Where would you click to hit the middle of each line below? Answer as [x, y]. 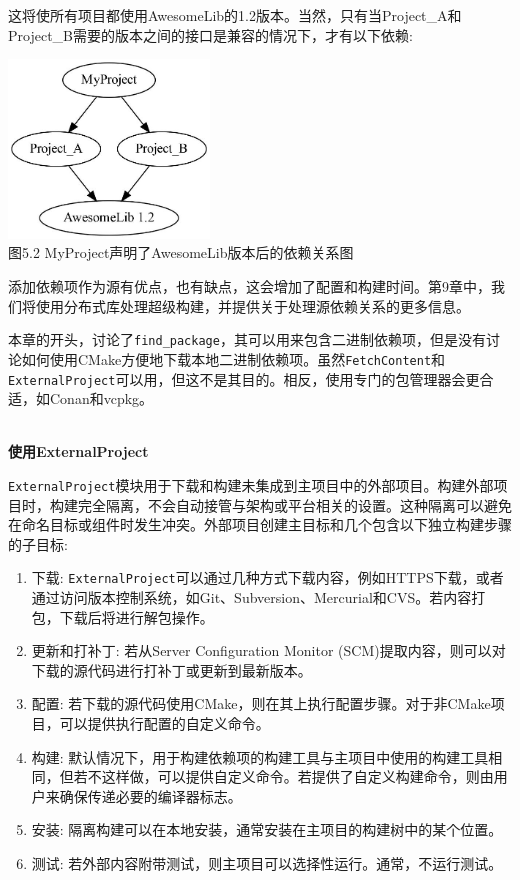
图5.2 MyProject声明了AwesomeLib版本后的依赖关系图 [181, 252]
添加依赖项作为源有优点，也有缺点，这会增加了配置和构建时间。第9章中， [249, 286]
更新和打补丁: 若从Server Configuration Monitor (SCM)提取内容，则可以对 [268, 650]
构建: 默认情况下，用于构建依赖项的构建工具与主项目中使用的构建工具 [260, 756]
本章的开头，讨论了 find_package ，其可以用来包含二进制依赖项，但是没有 [247, 339]
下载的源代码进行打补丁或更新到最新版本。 [171, 669]
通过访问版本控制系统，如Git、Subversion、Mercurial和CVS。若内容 [251, 597]
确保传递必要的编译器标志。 [150, 795]
